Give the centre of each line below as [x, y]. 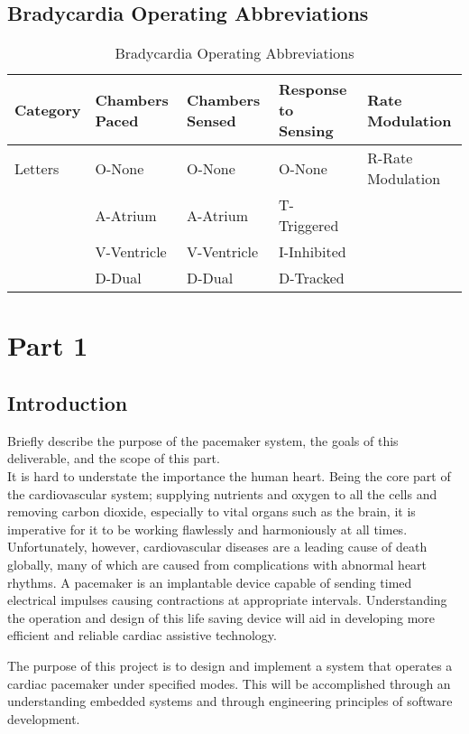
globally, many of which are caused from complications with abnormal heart [217, 564]
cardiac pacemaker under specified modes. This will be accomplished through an [229, 683]
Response [313, 89]
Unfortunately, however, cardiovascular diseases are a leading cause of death [217, 547]
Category [48, 110]
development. [44, 718]
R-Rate [390, 158]
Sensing [306, 131]
